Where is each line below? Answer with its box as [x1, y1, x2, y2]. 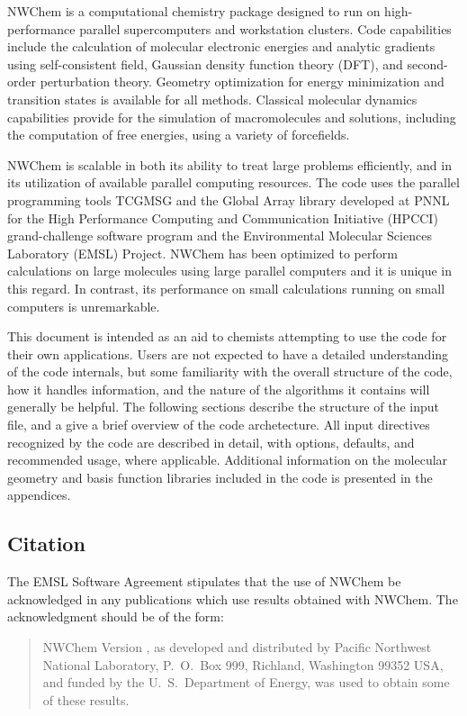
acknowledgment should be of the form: [7, 607, 224, 626]
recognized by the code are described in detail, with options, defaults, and [7, 432, 415, 451]
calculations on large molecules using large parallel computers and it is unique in [7, 261, 453, 280]
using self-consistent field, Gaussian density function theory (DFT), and [7, 54, 403, 73]
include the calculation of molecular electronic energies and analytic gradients [7, 37, 436, 56]
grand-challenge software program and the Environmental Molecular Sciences [7, 226, 432, 245]
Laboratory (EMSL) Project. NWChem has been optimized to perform [7, 243, 398, 262]
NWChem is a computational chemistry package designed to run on [7, 2, 381, 20]
